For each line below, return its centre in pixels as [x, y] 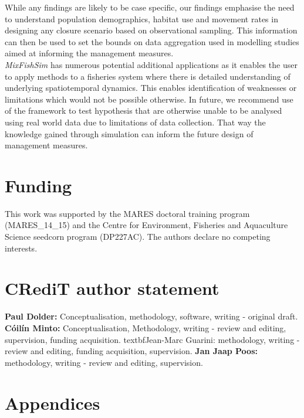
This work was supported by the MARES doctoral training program [127, 213]
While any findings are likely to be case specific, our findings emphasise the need [150, 7]
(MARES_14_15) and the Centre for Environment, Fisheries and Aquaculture [146, 225]
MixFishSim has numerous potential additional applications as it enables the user [151, 64]
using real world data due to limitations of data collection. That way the [135, 122]
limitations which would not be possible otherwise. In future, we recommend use [149, 99]
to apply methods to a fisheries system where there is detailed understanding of [148, 76]
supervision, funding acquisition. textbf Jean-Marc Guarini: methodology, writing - [152, 339]
